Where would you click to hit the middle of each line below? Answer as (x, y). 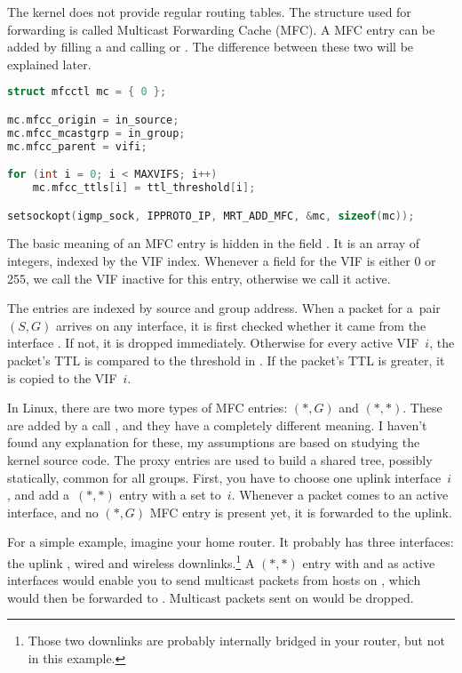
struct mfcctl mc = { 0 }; (87, 92)
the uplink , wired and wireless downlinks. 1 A (131, 561)
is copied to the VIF (62, 377)
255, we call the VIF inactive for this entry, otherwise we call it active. (199, 278)
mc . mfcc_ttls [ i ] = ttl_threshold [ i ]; (144, 188)
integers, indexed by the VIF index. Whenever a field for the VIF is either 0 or (222, 261)
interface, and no (53, 512)
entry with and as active (369, 562)
